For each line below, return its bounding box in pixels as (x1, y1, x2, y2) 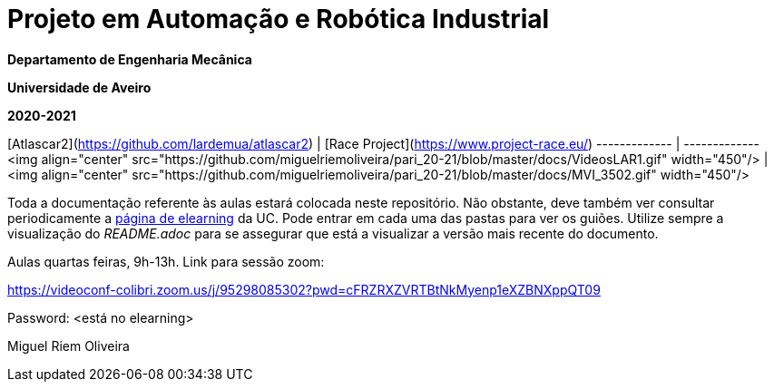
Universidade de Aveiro (7, 79, 152, 95)
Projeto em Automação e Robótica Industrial (7, 4, 550, 34)
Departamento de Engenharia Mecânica (7, 51, 252, 67)
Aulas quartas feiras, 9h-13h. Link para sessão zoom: (7, 253, 325, 269)
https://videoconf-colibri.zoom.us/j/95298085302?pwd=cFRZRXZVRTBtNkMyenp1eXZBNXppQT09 (7, 281, 601, 297)
